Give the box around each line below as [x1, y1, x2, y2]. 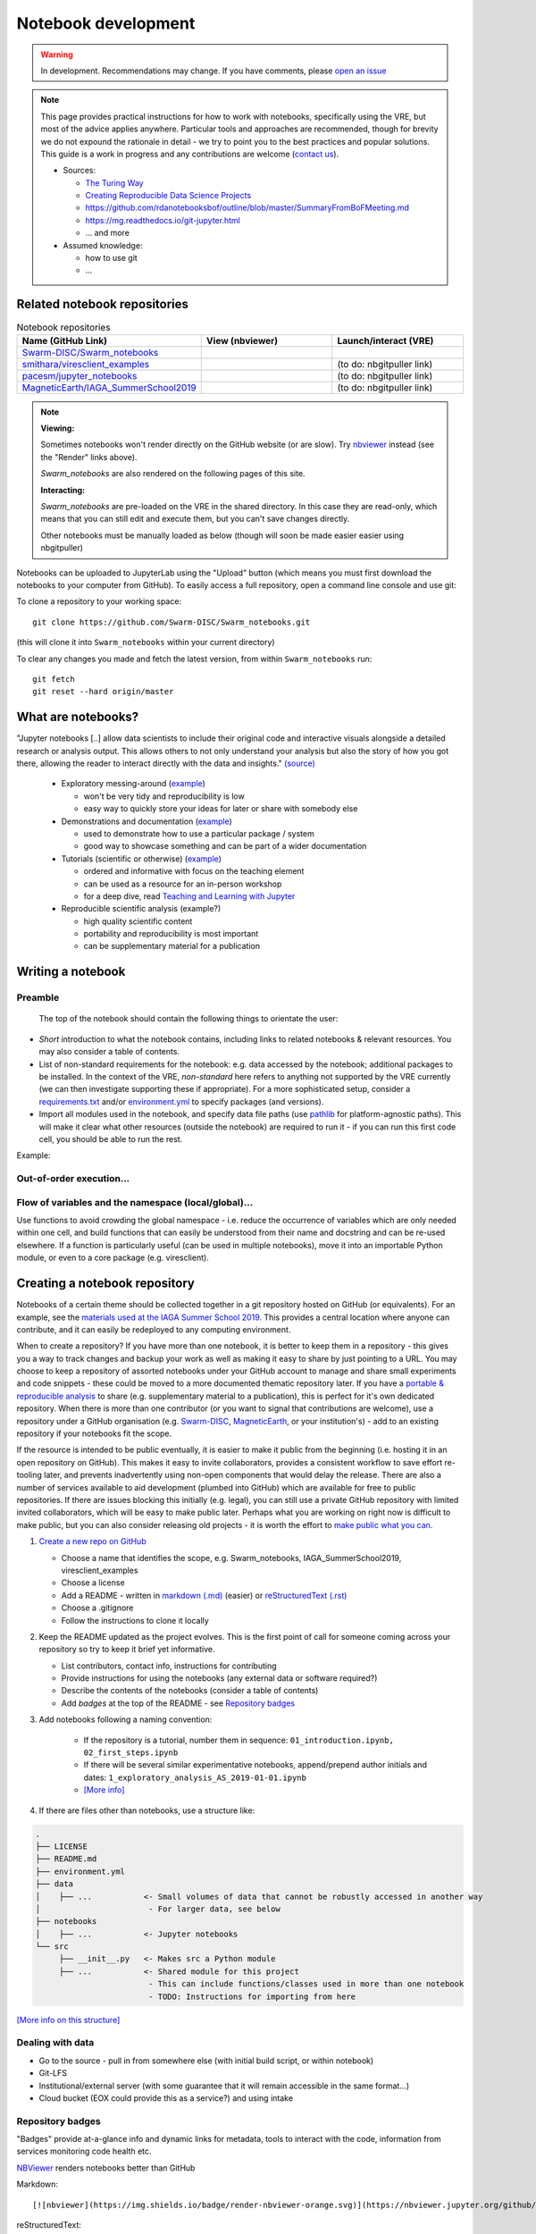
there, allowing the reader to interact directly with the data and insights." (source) [16, 758, 316, 768]
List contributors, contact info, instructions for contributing [61, 1660, 277, 1671]
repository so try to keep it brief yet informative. [38, 1644, 215, 1655]
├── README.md [35, 1854, 97, 1864]
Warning [40, 49, 73, 60]
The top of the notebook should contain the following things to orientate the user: [38, 1013, 339, 1024]
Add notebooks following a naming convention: [38, 1714, 213, 1725]
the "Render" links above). [40, 451, 138, 462]
